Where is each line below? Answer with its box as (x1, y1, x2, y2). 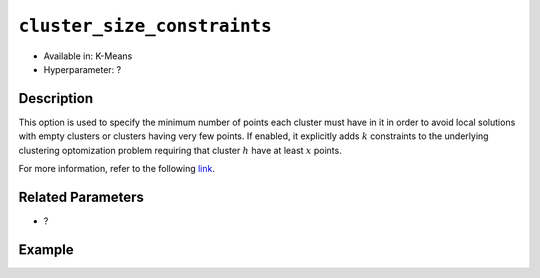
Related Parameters (18, 188, 145, 205)
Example (18, 241, 74, 258)
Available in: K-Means (43, 50, 133, 62)
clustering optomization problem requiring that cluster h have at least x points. (18, 144, 342, 156)
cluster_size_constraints (18, 15, 272, 37)
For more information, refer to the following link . (18, 163, 215, 175)
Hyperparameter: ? (43, 63, 122, 75)
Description (18, 90, 94, 107)
